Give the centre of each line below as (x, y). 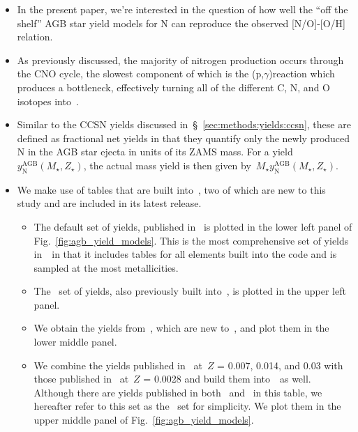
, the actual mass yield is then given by (167, 165)
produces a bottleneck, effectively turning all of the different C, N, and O (173, 87)
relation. (35, 37)
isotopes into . (48, 101)
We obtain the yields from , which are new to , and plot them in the (181, 328)
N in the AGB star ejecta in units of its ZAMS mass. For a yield (155, 152)
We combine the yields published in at (118, 365)
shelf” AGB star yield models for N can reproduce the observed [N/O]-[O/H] (181, 23)
